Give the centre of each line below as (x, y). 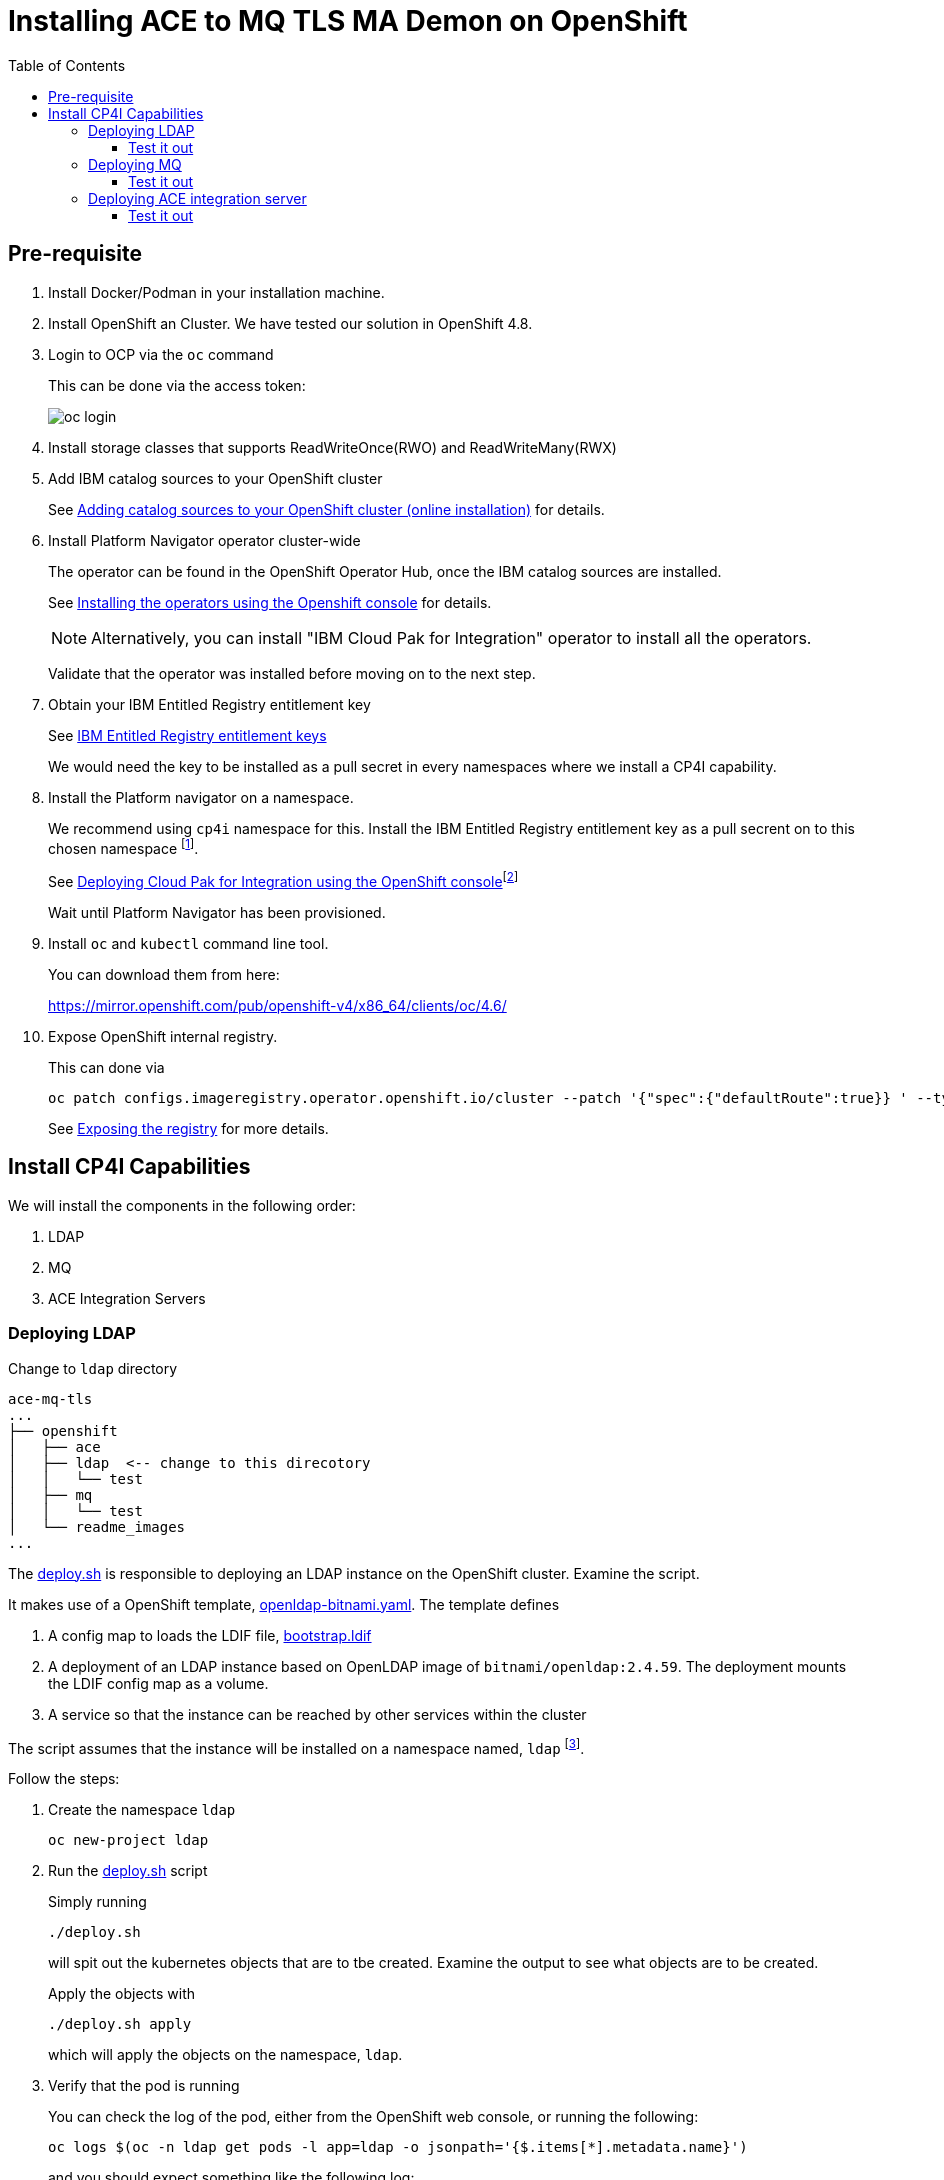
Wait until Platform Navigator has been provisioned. (217, 912)
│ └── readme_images (97, 1526)
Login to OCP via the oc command (161, 354)
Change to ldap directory (93, 1368)
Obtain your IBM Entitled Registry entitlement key (209, 704)
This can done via (106, 1067)
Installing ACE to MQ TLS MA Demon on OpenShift (348, 21)
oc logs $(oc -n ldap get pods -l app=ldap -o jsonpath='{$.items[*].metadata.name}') (398, 2147)
